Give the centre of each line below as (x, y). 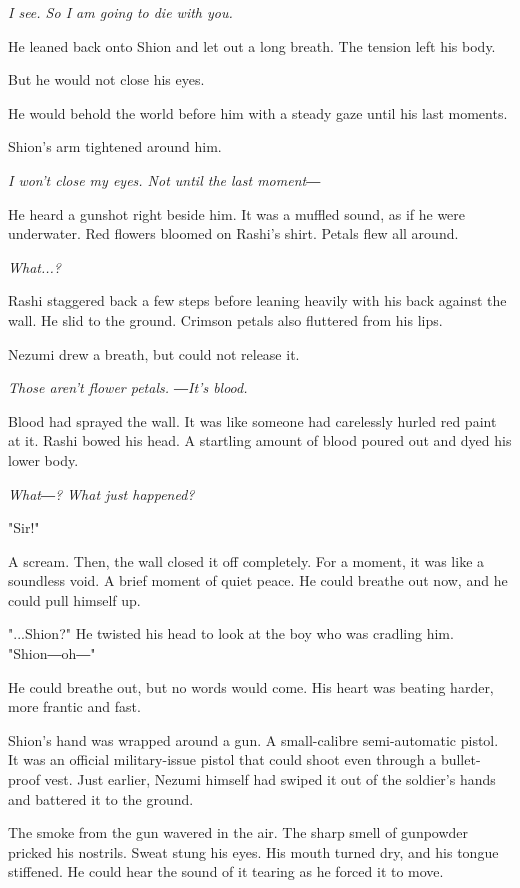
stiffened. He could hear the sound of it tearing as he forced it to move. (226, 871)
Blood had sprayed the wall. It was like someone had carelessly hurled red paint (252, 420)
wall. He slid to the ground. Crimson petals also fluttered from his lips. (225, 319)
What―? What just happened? (101, 493)
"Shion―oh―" (52, 653)
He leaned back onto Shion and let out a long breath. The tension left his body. (252, 45)
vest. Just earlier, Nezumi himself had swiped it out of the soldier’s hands (270, 779)
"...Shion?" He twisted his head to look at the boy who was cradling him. (231, 633)
